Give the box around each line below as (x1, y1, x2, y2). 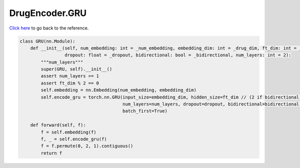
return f (40, 150, 62, 156)
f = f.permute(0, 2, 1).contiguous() (40, 143, 133, 149)
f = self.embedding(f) (40, 129, 97, 135)
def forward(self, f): (30, 122, 86, 128)
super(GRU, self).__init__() (40, 66, 112, 72)
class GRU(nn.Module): (19, 38, 75, 44)
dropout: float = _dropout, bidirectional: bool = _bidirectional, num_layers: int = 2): (64, 52, 291, 58)
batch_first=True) (122, 108, 167, 114)
